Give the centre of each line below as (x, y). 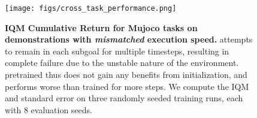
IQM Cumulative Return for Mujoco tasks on (101, 27)
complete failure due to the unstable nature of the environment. (122, 63)
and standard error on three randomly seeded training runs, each (124, 98)
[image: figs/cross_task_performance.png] (91, 8)
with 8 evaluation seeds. (49, 109)
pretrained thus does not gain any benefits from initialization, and (126, 75)
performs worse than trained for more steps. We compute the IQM (127, 86)
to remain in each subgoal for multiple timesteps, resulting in (117, 51)
